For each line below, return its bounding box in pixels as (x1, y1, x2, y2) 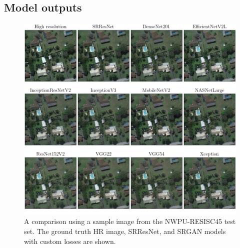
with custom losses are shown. (24, 235, 116, 246)
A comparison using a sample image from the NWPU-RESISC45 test (24, 216, 236, 226)
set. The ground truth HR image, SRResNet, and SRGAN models (24, 225, 226, 236)
